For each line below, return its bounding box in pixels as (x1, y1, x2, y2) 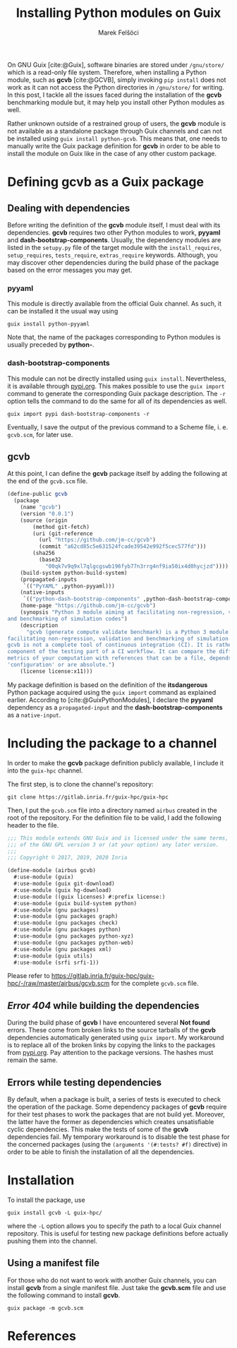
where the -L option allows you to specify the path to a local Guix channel (7, 1222, 221, 1230)
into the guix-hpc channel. (7, 766, 83, 775)
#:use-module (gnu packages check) (13, 919, 119, 926)
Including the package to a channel (7, 736, 217, 751)
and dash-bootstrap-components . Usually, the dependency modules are (7, 235, 221, 244)
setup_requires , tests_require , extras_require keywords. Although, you (7, 251, 219, 259)
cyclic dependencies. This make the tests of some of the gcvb (7, 1125, 189, 1134)
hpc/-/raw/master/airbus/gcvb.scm (7, 979, 110, 988)
